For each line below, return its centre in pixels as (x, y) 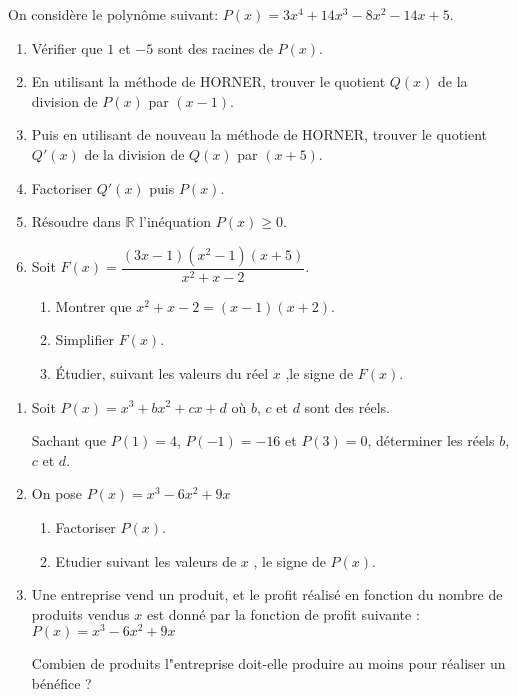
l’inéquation (175, 221)
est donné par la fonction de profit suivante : (283, 613)
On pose (57, 493)
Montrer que (93, 305)
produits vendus (80, 613)
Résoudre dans (76, 221)
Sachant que (69, 440)
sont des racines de (215, 47)
